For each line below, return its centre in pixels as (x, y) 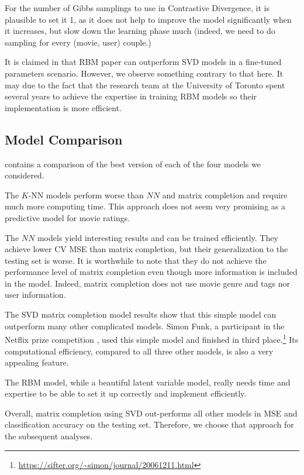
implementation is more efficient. (63, 107)
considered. (25, 175)
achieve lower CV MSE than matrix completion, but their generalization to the (146, 249)
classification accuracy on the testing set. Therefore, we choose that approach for (149, 424)
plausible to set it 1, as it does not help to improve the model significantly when (148, 19)
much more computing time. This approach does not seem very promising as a (145, 206)
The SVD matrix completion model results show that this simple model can (141, 314)
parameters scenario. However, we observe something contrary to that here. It (144, 73)
